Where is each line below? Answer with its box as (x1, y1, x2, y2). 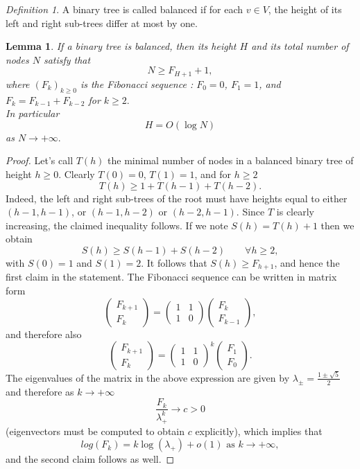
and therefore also (6, 326, 82, 341)
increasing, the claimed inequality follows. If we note (6, 218, 228, 232)
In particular (6, 106, 60, 121)
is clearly (276, 204, 314, 219)
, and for (194, 167, 232, 181)
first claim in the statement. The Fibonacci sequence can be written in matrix (6, 269, 337, 284)
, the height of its (268, 2, 342, 16)
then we (320, 218, 354, 232)
